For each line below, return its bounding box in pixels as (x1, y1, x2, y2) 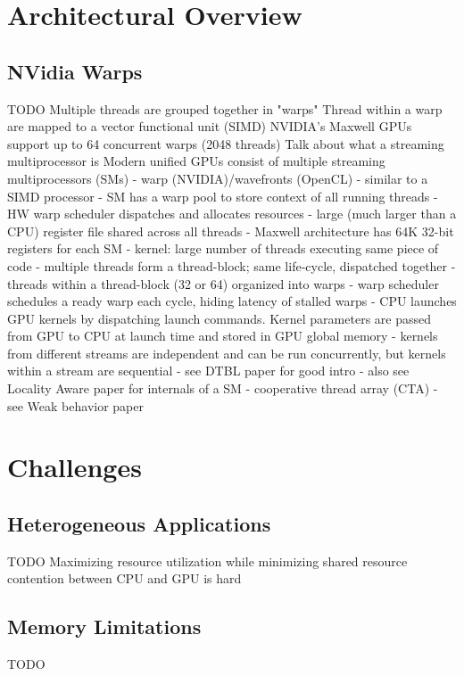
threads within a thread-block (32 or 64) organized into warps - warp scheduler (7, 274, 439, 293)
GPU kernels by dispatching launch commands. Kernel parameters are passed (7, 309, 431, 327)
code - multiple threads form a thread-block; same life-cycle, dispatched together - (7, 256, 456, 275)
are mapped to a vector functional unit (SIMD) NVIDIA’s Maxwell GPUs (7, 117, 412, 136)
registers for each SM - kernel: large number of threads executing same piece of (7, 239, 439, 258)
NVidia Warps (7, 57, 143, 85)
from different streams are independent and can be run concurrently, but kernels (7, 343, 446, 362)
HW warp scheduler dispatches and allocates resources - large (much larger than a (7, 204, 457, 223)
